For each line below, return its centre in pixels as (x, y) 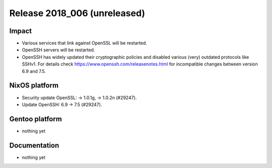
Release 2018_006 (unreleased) (77, 13)
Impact (21, 31)
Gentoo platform (36, 119)
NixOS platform (34, 86)
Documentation (34, 145)
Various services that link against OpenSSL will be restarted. (84, 43)
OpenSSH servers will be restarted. (58, 50)
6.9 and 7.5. (34, 71)
